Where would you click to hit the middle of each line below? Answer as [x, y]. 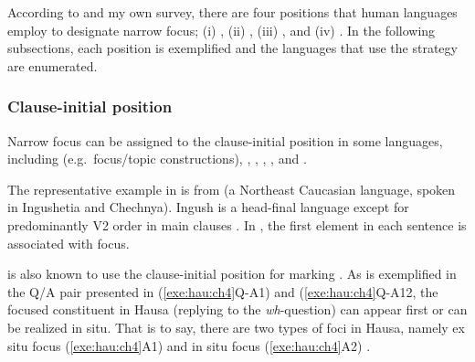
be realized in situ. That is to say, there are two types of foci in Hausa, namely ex [236, 327]
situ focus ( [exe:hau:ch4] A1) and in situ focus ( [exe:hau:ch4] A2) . [189, 345]
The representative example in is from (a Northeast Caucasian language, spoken [232, 189]
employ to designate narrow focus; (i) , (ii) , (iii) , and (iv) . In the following [222, 30]
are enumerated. [53, 65]
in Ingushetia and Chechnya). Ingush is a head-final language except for [208, 207]
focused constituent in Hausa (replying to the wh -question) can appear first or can [237, 309]
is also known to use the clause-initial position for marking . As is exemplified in [232, 274]
